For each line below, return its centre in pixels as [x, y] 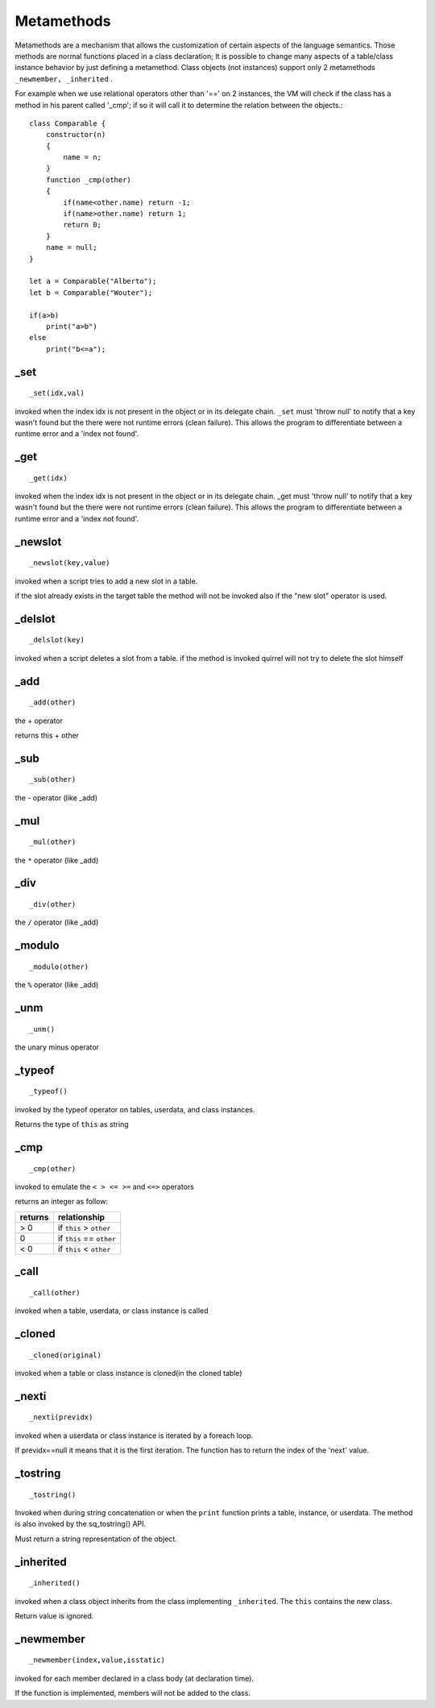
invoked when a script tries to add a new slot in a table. [106, 581]
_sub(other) [53, 779]
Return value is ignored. [54, 1615]
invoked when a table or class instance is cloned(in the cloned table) [128, 1373]
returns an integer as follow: [62, 1202]
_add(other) [53, 702]
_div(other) [53, 904]
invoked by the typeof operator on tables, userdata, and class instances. [135, 1109]
